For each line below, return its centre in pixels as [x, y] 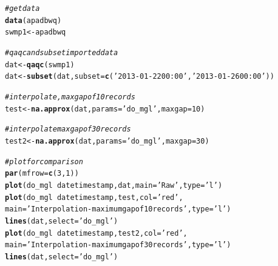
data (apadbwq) [33, 20]
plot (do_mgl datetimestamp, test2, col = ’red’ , [96, 233]
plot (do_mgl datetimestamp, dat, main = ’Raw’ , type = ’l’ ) [114, 185]
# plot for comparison [44, 161]
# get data [22, 8]
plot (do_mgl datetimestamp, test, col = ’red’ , [94, 197]
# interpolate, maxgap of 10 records [70, 97]
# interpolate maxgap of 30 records [68, 129]
